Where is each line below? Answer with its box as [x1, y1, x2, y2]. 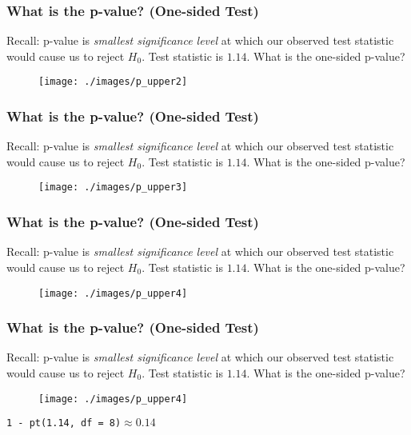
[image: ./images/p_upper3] [38, 182, 188, 194]
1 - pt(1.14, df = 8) [6, 417, 122, 429]
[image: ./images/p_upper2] [38, 76, 188, 88]
